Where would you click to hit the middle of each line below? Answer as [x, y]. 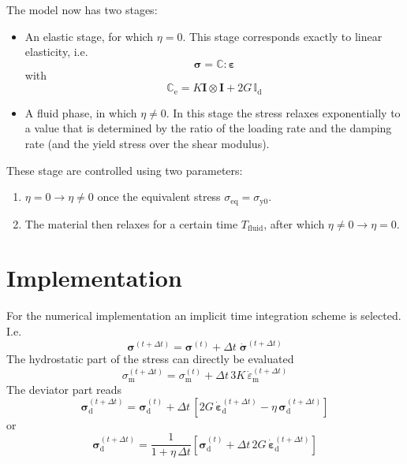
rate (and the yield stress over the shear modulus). [147, 144]
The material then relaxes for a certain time [131, 223]
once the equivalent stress [159, 197]
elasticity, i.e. [56, 52]
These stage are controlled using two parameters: [125, 170]
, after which [294, 223]
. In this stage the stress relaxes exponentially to [283, 112]
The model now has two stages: [82, 9]
